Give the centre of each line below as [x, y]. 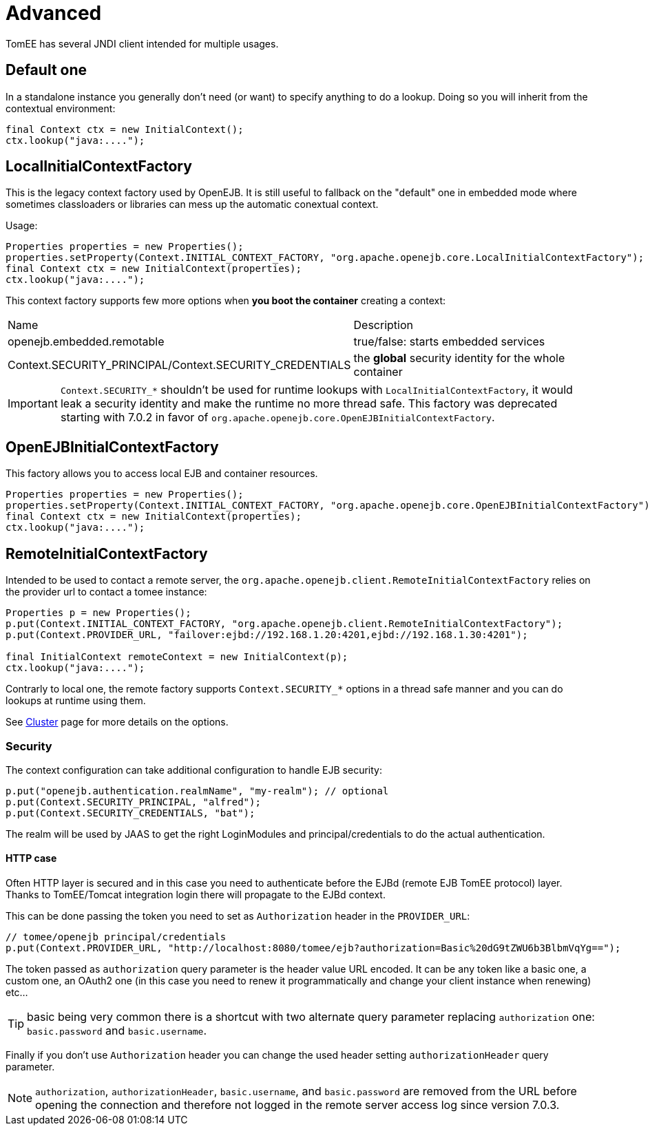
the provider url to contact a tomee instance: [106, 592]
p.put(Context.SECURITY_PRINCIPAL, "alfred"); [133, 802]
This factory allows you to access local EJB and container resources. [162, 474]
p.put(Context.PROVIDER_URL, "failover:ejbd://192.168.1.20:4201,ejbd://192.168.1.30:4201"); [267, 635]
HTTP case [31, 858]
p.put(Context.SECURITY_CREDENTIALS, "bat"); [130, 813]
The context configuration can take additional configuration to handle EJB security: [194, 770]
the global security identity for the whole [459, 358]
